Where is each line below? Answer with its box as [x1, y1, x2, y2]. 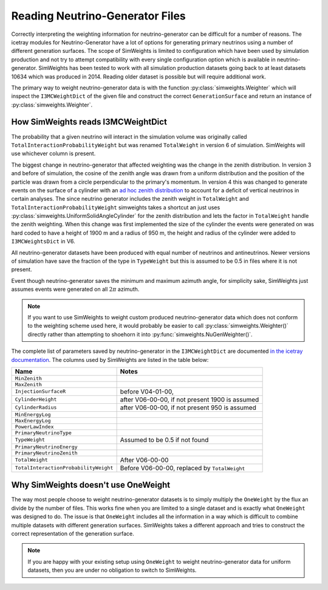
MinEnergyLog [15, 411, 51, 418]
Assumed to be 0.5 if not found [120, 436, 209, 444]
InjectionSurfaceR [15, 388, 66, 395]
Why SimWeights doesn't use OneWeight [11, 480, 171, 490]
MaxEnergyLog [15, 417, 51, 424]
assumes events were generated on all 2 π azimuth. [11, 286, 140, 293]
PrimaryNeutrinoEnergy [15, 443, 78, 450]
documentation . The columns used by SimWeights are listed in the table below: [11, 356, 209, 363]
